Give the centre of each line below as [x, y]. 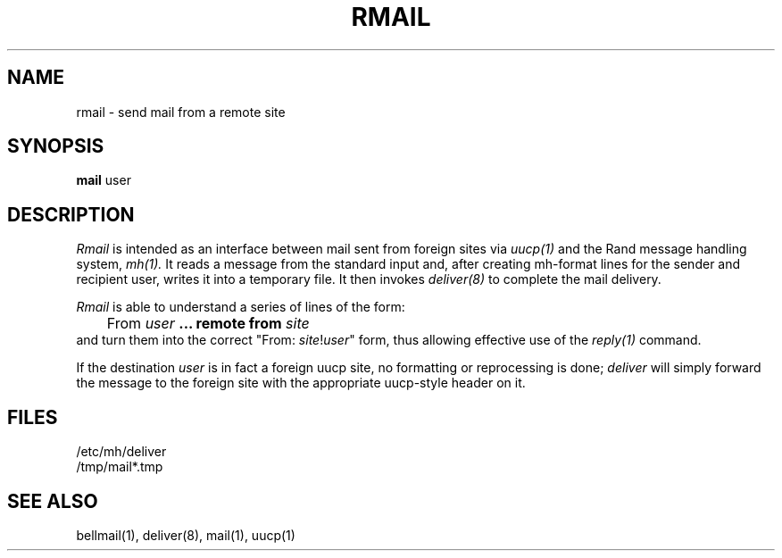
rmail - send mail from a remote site [181, 112]
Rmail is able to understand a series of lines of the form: [241, 307]
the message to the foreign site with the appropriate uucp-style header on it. [301, 383]
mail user [104, 180]
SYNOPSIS [56, 146]
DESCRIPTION [71, 214]
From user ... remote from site [208, 324]
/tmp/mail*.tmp [120, 467]
